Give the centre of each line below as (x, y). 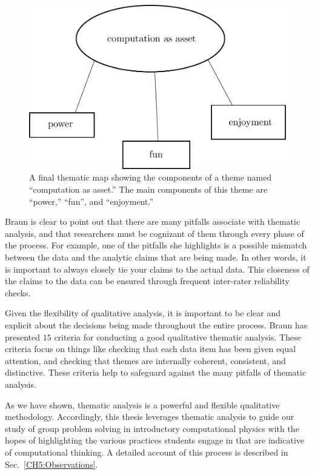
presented (23, 337)
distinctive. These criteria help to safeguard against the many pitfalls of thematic (156, 372)
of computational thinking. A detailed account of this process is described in (147, 452)
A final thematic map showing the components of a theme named (151, 177)
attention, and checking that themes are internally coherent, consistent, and (145, 360)
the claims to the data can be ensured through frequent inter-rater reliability (147, 281)
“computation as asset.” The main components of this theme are (148, 189)
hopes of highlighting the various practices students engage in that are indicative (155, 440)
